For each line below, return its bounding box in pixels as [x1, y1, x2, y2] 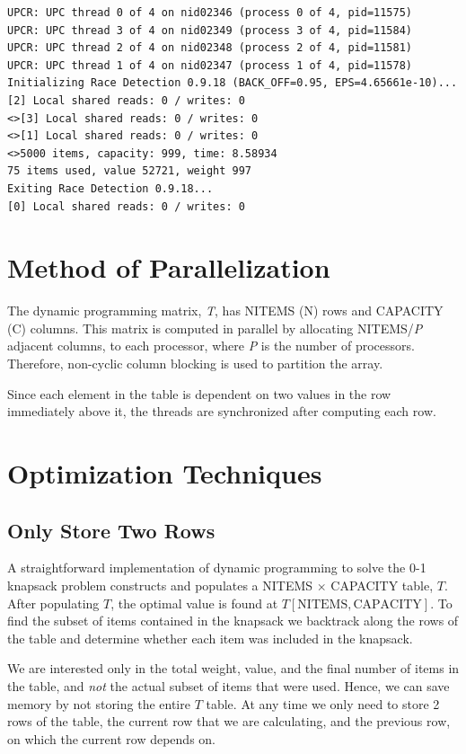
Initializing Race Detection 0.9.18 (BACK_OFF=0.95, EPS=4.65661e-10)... [7, 76, 458, 90]
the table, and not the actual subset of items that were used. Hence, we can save [7, 676, 450, 695]
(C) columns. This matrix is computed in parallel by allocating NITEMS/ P [7, 318, 423, 337]
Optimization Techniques [7, 455, 322, 491]
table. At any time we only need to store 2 [206, 694, 440, 713]
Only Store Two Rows [7, 516, 215, 544]
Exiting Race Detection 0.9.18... [7, 182, 214, 195]
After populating [7, 593, 100, 612]
